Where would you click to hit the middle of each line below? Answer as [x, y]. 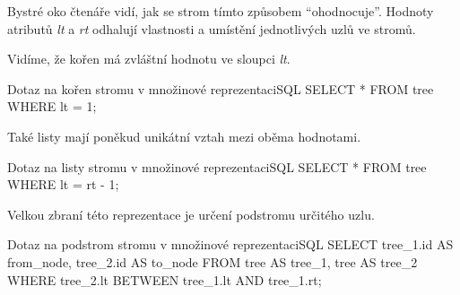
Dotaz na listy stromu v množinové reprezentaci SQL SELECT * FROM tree [217, 166]
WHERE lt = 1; [52, 106]
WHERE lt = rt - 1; [63, 184]
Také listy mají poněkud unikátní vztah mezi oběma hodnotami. [184, 136]
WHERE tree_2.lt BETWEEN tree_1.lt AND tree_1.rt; [165, 279]
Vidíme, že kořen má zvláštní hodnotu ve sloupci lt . [149, 59]
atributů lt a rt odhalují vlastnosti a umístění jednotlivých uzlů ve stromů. [212, 28]
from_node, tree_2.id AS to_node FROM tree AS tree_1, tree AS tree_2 [213, 261]
